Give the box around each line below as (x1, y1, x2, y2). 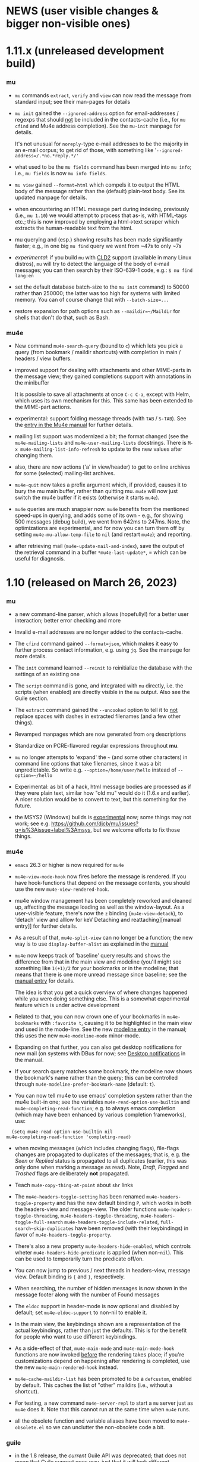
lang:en (14, 272, 34, 278)
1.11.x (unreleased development (6, 44, 165, 58)
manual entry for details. (14, 977, 75, 984)
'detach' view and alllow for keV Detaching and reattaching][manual (14, 916, 181, 923)
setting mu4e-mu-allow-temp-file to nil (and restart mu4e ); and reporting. (14, 531, 192, 538)
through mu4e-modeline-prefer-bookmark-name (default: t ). (14, 1080, 156, 1088)
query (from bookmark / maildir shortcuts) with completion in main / (14, 348, 181, 355)
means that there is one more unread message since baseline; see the (14, 971, 187, 978)
